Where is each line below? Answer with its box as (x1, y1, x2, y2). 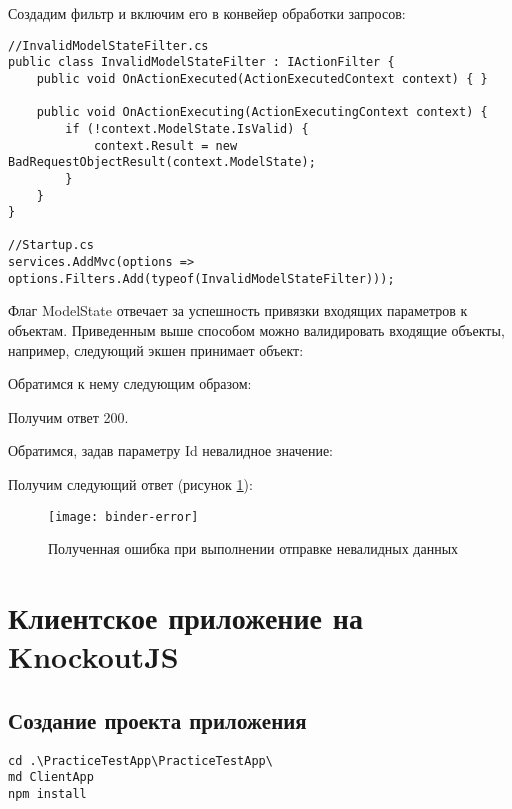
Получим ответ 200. (8, 406, 129, 427)
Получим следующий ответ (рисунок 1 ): (8, 474, 253, 494)
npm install (8, 786, 87, 801)
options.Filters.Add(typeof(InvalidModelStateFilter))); (8, 271, 395, 286)
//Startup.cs (8, 238, 94, 253)
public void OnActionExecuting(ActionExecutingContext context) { (36, 105, 488, 120)
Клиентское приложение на (8, 597, 363, 638)
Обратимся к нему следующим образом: (8, 373, 252, 394)
